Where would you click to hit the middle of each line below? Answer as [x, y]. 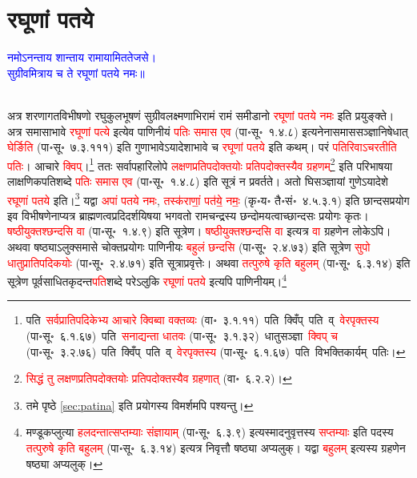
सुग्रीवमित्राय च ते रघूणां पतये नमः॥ [76, 72]
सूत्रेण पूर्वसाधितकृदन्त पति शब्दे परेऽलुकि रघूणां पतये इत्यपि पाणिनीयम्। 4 [147, 280]
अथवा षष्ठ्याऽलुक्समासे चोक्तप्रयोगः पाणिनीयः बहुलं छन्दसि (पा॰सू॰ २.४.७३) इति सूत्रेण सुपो [189, 246]
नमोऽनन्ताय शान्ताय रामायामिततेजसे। [82, 57]
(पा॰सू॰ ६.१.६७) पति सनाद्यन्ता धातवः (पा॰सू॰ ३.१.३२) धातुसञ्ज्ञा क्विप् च [182, 335]
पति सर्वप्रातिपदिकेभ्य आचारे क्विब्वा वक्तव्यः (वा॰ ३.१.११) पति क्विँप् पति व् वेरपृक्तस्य [202, 320]
